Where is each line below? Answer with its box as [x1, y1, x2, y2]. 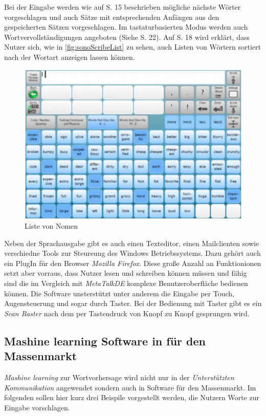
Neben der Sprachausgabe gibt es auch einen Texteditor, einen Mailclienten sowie [4, 237, 259, 248]
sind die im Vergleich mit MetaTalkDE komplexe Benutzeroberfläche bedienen [4, 278, 248, 289]
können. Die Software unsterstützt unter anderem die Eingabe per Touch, [4, 288, 234, 298]
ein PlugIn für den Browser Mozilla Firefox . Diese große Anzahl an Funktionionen [4, 257, 261, 268]
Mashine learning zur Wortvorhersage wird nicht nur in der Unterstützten [4, 371, 234, 382]
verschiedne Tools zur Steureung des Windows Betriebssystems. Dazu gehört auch [4, 248, 261, 258]
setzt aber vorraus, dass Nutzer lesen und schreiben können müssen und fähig [4, 268, 247, 278]
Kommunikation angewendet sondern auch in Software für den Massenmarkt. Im [4, 382, 256, 392]
